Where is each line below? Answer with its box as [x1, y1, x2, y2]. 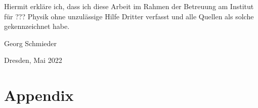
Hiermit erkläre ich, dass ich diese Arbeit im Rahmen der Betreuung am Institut [4, 1, 254, 11]
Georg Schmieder [4, 38, 57, 48]
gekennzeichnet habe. [4, 21, 70, 31]
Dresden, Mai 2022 [4, 55, 62, 65]
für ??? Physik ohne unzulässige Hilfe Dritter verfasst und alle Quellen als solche [4, 11, 254, 21]
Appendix [4, 85, 74, 105]
